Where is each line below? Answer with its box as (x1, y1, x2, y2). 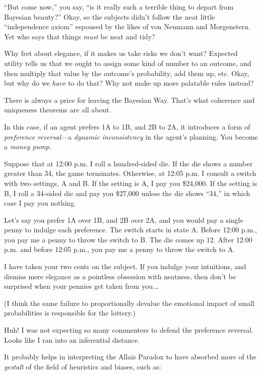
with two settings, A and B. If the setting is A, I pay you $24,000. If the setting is (4, 177, 257, 188)
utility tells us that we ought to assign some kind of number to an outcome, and (4, 57, 251, 68)
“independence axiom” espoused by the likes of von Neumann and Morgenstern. (4, 21, 250, 32)
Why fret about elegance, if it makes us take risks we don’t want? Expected (4, 48, 238, 58)
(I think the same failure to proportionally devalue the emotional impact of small (4, 297, 254, 308)
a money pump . (4, 141, 51, 152)
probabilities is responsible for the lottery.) (4, 307, 136, 318)
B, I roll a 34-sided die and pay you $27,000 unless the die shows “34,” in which (4, 187, 250, 198)
